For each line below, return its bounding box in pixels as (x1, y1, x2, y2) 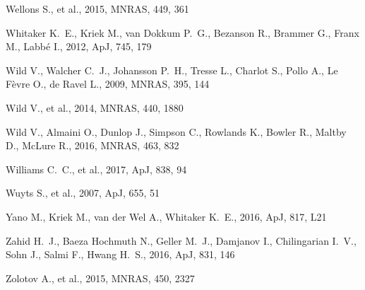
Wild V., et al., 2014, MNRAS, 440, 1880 (6, 100, 184, 115)
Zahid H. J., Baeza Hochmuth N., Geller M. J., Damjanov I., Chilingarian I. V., (6, 233, 357, 248)
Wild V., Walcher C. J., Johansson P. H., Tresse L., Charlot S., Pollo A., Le (6, 62, 338, 77)
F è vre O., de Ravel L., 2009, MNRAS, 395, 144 (6, 76, 210, 91)
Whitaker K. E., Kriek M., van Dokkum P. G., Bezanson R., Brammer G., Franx (6, 25, 359, 40)
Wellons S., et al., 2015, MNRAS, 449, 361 (6, 1, 189, 16)
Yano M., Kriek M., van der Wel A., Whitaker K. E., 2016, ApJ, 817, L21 (6, 209, 327, 224)
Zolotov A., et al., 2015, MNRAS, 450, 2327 (6, 270, 195, 285)
